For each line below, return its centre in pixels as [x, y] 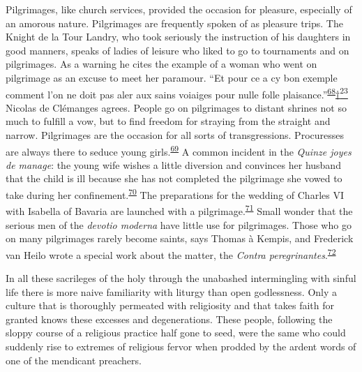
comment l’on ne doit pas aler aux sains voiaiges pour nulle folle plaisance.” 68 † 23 [177, 93]
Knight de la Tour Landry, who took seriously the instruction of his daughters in [178, 37]
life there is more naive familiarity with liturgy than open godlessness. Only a [172, 291]
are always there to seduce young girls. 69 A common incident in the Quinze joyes [179, 150]
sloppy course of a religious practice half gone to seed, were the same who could [176, 333]
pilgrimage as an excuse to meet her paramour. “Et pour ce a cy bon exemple [172, 77]
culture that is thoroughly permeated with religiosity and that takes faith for [170, 305]
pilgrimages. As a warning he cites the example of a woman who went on [161, 64]
